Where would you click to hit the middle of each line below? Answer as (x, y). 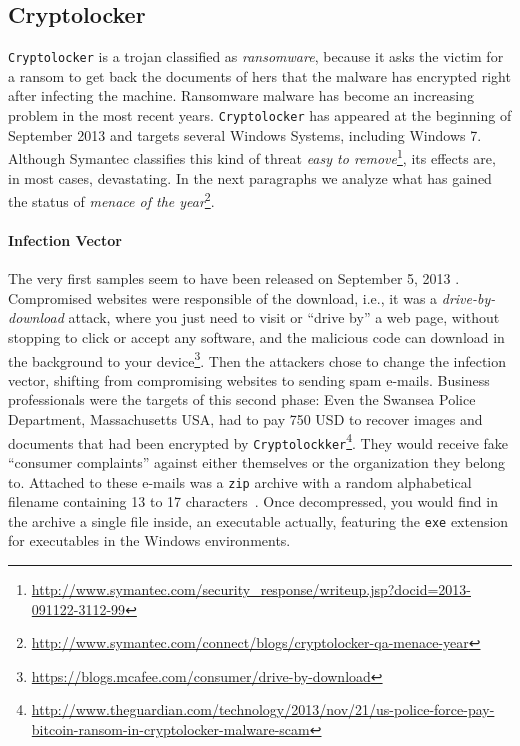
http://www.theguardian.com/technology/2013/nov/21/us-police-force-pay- (263, 709)
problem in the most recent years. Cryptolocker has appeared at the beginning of (260, 115)
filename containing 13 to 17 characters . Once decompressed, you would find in (253, 501)
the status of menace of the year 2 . (111, 199)
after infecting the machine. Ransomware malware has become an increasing (241, 95)
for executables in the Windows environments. (149, 540)
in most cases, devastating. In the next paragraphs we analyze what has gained (250, 177)
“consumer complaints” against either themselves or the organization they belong (257, 461)
